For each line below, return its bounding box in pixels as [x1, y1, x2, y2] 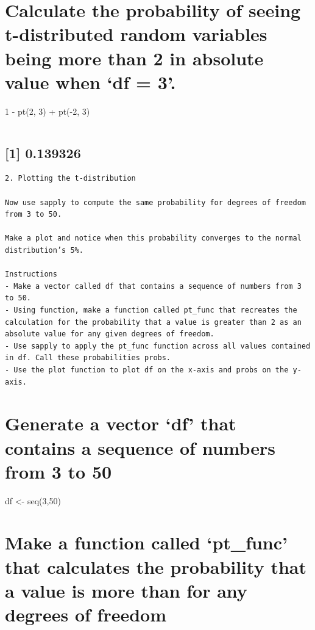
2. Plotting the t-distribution [5, 174, 136, 183]
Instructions [5, 270, 57, 279]
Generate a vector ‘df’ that [5, 411, 236, 436]
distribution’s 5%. [5, 246, 83, 255]
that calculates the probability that [5, 554, 306, 579]
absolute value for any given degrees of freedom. [5, 330, 214, 339]
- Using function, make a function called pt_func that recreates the [5, 306, 297, 315]
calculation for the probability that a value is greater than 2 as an [5, 317, 302, 327]
